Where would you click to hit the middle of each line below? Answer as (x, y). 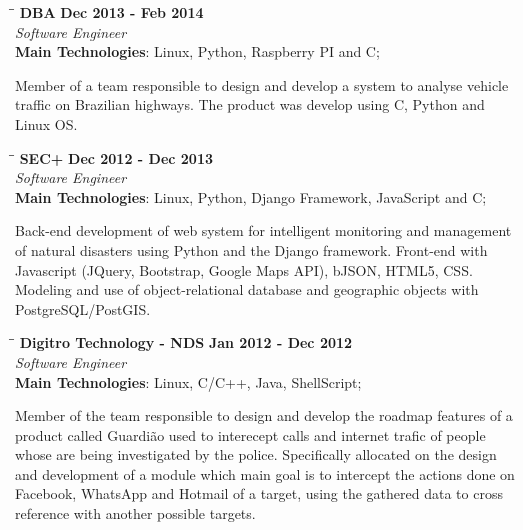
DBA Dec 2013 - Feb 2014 (111, 12)
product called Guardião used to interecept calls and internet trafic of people (250, 434)
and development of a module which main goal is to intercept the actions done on (265, 473)
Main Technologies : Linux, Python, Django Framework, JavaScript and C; (251, 196)
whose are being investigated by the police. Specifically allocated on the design (256, 454)
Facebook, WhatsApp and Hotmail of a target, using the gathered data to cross (259, 493)
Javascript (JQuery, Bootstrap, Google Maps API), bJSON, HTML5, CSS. (244, 269)
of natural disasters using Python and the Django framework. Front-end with (251, 249)
